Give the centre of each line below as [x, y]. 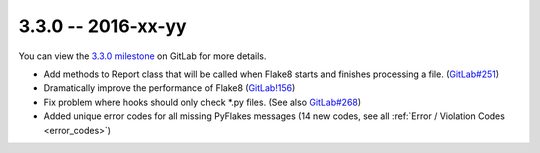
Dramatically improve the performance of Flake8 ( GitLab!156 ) [169, 88]
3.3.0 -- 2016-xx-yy [102, 26]
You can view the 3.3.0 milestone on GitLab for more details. [142, 56]
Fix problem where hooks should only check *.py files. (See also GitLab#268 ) [202, 102]
